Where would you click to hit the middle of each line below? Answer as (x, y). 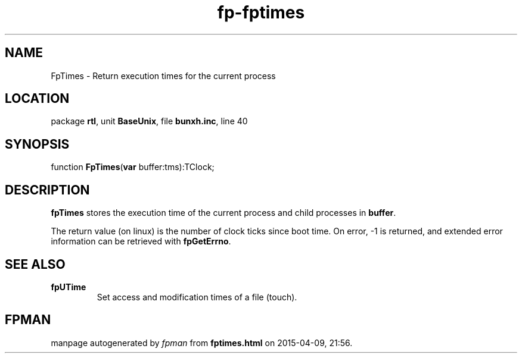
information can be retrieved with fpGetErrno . (141, 241)
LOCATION (37, 99)
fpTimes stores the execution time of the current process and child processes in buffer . (223, 213)
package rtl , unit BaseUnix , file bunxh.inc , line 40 (149, 121)
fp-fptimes (261, 12)
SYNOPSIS (37, 144)
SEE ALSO (35, 264)
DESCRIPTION (47, 190)
